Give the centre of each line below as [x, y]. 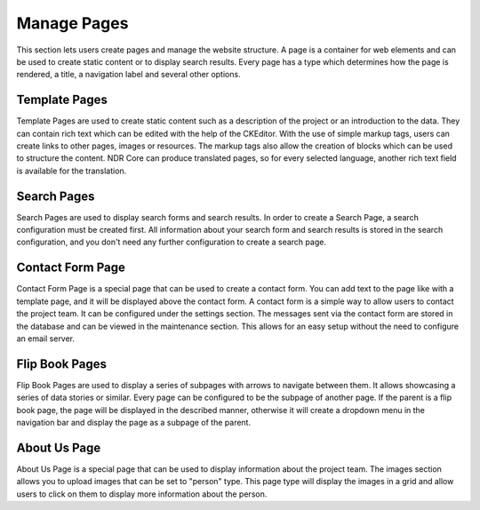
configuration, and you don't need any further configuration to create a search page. [171, 242]
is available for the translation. [72, 171]
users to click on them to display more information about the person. [142, 494]
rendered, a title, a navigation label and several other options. [128, 75]
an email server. [46, 339]
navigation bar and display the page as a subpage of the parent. [134, 423]
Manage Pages [72, 23]
